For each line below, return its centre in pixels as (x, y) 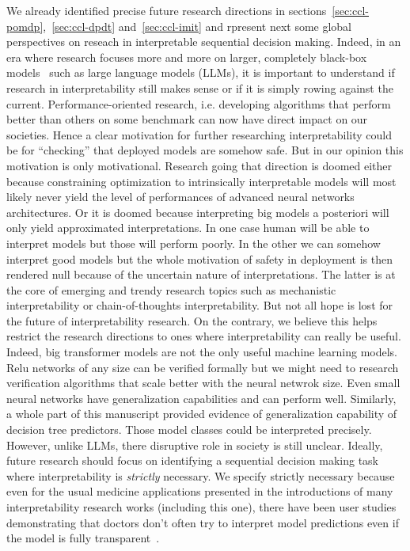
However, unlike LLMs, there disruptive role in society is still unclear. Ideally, (195, 445)
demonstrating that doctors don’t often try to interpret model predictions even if (203, 522)
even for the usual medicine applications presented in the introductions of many (200, 491)
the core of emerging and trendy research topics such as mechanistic (171, 289)
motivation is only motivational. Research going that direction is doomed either (199, 165)
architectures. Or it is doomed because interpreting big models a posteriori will (198, 212)
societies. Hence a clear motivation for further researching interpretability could (199, 134)
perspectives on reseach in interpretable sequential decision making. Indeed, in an (204, 42)
